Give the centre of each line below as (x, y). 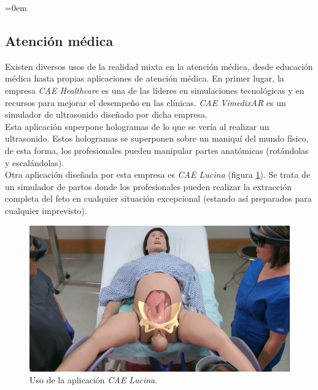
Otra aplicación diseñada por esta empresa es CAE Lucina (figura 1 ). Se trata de (158, 174)
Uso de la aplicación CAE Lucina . (94, 380)
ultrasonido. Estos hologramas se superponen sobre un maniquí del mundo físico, (157, 138)
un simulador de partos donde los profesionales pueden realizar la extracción (148, 186)
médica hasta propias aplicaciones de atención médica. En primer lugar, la (145, 78)
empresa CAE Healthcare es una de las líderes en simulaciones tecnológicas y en (155, 90)
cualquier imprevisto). (46, 210)
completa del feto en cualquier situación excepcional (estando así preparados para (158, 198)
